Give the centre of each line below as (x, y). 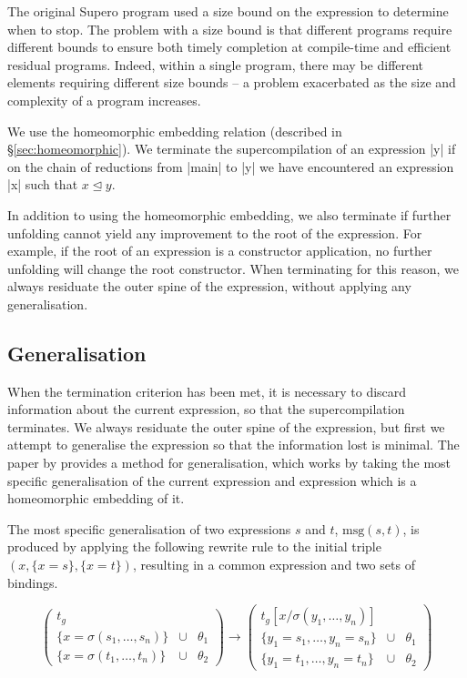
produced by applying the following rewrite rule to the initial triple (194, 546)
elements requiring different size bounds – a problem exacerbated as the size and (232, 82)
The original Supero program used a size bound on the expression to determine (228, 11)
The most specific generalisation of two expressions (149, 528)
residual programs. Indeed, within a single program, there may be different (216, 64)
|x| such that (43, 184)
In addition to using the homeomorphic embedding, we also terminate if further (229, 214)
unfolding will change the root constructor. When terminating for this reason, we (233, 268)
